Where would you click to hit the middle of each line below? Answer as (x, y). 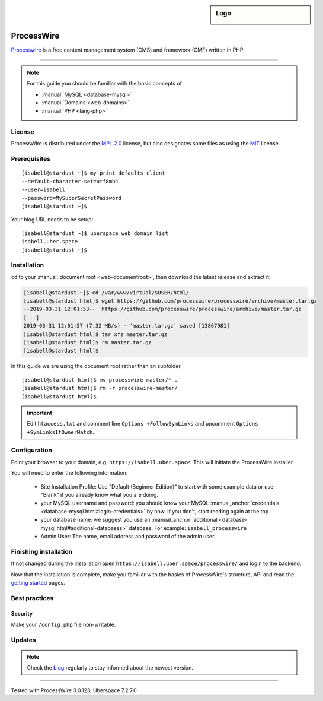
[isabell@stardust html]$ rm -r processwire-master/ (100, 388)
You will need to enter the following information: (69, 473)
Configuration (32, 450)
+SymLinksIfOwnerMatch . (61, 432)
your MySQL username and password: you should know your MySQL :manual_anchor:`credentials (160, 503)
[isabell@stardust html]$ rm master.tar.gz (88, 342)
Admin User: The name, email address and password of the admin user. (128, 536)
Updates (23, 640)
